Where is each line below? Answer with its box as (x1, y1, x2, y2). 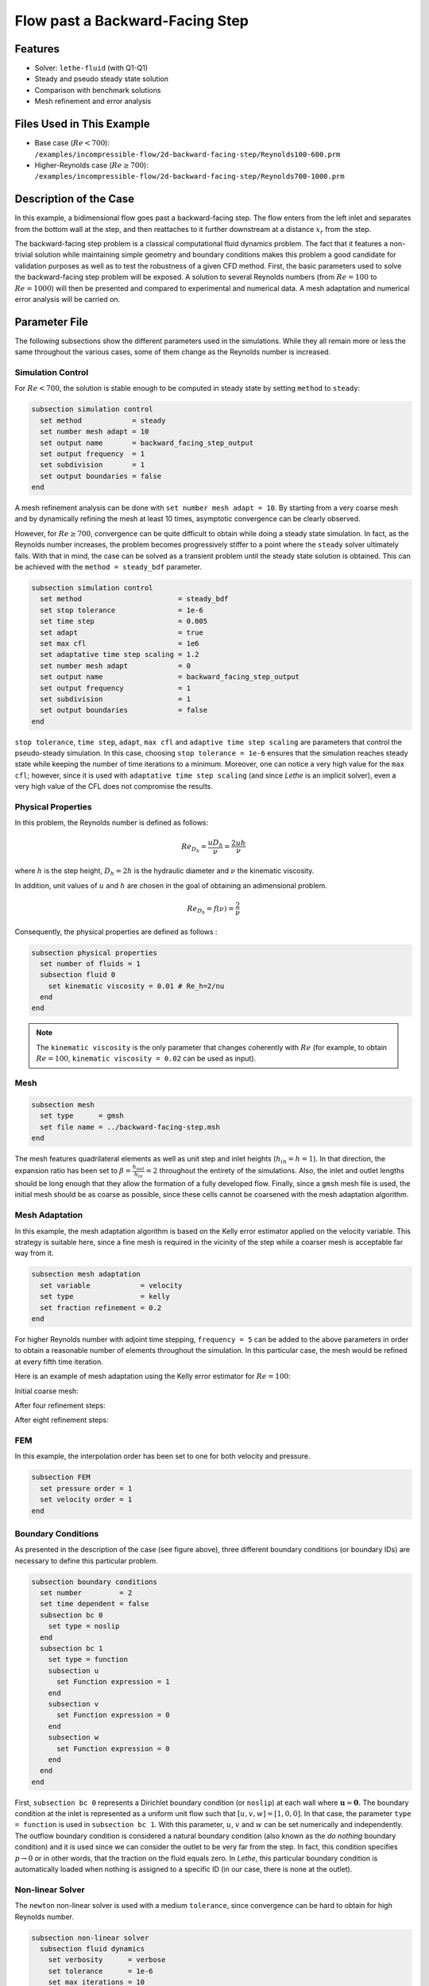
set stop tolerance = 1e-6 (40, 605, 204, 615)
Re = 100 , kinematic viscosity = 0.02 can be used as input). (36, 1053, 257, 1064)
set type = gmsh (40, 1111, 125, 1120)
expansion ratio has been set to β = (14, 1166, 132, 1176)
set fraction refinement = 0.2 (40, 1303, 162, 1312)
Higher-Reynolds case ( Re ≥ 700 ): (34, 160, 149, 170)
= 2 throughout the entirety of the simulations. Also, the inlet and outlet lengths (145, 1166, 405, 1176)
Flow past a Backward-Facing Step (14, 12, 249, 29)
